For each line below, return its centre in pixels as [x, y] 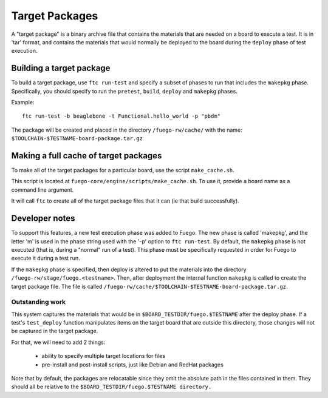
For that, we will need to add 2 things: [58, 342]
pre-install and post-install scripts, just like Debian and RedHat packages [133, 365]
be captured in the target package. [55, 331]
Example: [23, 103]
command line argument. [43, 190]
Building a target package [61, 68]
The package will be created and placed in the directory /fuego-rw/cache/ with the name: [127, 130]
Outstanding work [39, 302]
